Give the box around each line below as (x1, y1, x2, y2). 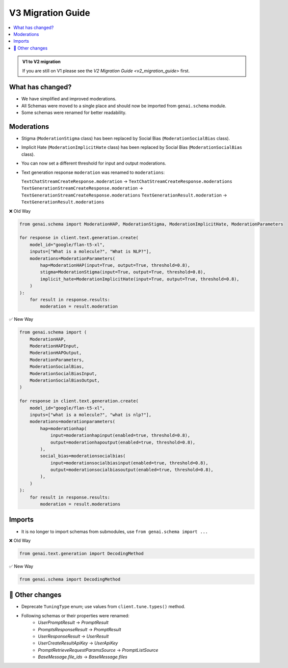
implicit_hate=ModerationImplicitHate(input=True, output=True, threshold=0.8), (40, 276, 240, 282)
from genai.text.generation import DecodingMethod (19, 551, 144, 556)
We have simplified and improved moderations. (21, 96, 117, 102)
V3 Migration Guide (9, 7, 90, 18)
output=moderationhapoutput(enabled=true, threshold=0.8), (50, 440, 196, 445)
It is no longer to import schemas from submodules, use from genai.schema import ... (21, 529, 208, 534)
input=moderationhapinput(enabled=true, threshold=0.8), (50, 433, 190, 438)
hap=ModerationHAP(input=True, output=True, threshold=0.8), (40, 262, 190, 268)
